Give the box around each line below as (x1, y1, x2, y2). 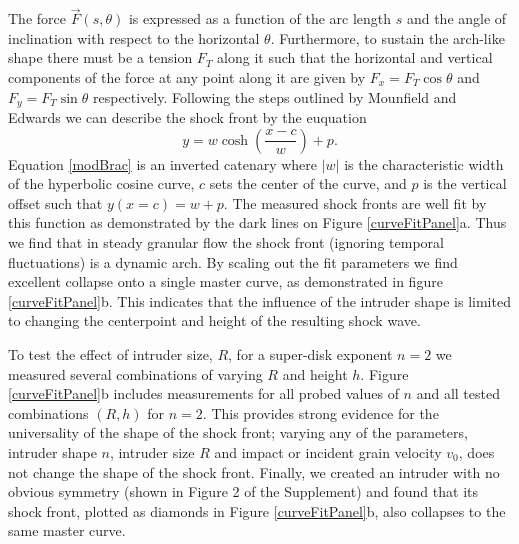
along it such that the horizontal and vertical (217, 47, 493, 68)
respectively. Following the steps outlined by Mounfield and (92, 86, 457, 107)
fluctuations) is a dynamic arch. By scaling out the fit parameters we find (8, 251, 458, 272)
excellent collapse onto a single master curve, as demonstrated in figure (8, 271, 443, 292)
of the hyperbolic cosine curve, (8, 173, 195, 194)
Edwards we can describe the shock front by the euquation (8, 107, 367, 128)
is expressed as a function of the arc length (128, 8, 392, 29)
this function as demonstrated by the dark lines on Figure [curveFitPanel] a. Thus (8, 212, 507, 233)
